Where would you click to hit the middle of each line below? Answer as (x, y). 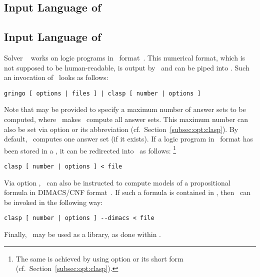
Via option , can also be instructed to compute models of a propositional (117, 182)
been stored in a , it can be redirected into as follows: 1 (90, 149)
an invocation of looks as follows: (56, 77)
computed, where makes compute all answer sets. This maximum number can (126, 119)
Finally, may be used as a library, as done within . (82, 234)
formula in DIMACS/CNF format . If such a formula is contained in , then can (127, 192)
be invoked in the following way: (53, 202)
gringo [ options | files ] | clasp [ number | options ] (102, 93)
